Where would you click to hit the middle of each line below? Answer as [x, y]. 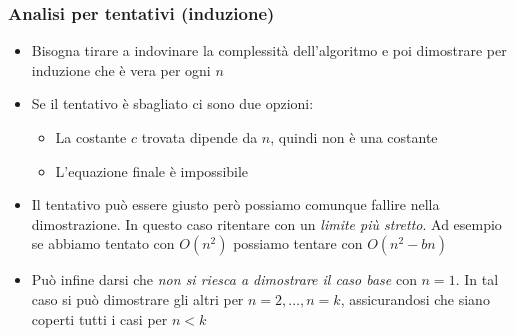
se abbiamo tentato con [103, 243]
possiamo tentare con [298, 243]
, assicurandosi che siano [415, 298]
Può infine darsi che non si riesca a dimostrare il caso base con [224, 279]
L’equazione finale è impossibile [152, 170]
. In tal [477, 279]
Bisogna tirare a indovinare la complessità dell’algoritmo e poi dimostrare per [269, 50]
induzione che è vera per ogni [121, 69]
